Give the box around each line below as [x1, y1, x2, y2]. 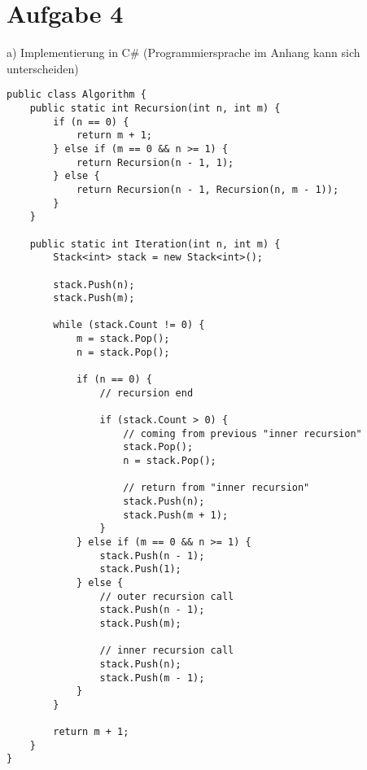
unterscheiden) [7, 59, 79, 77]
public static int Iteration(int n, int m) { [29, 238, 281, 250]
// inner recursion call [99, 645, 234, 657]
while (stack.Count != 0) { [53, 319, 205, 331]
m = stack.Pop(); [76, 333, 170, 345]
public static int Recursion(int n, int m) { [29, 102, 281, 114]
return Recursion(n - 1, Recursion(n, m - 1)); [76, 183, 339, 195]
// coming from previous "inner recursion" [123, 427, 362, 440]
